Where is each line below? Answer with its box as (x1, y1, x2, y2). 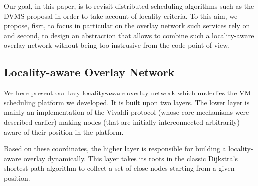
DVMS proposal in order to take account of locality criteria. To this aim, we (4, 10, 238, 21)
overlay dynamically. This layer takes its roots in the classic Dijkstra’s (23, 153, 238, 163)
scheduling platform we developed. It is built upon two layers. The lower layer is (4, 97, 250, 107)
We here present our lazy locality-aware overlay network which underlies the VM (4, 88, 251, 98)
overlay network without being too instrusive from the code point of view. (4, 40, 230, 50)
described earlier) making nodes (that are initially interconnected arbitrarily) (4, 116, 240, 127)
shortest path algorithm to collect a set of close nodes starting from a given (4, 163, 235, 173)
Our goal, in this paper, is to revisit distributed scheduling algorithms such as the (4, 1, 254, 11)
